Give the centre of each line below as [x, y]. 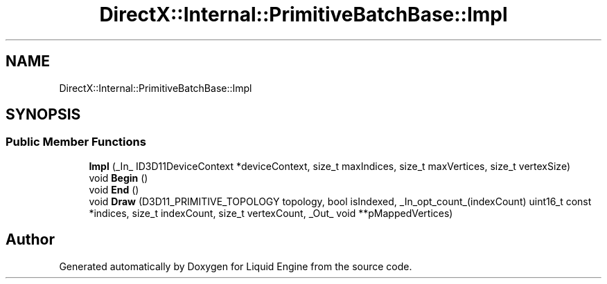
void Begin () [118, 178]
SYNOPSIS [43, 115]
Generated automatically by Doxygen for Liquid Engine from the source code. [236, 266]
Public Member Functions [76, 142]
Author [30, 240]
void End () [114, 189]
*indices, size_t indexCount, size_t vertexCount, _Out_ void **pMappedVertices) [271, 213]
